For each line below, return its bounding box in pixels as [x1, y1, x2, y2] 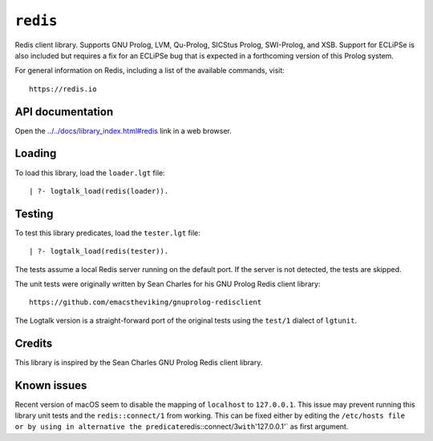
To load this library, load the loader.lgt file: [14, 168, 165, 178]
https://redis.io [29, 84, 97, 94]
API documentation [14, 105, 114, 118]
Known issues [14, 379, 87, 392]
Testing [14, 206, 54, 220]
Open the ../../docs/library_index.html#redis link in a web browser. [14, 126, 233, 135]
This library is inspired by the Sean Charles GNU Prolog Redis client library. [14, 357, 263, 367]
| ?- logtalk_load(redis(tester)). [29, 247, 169, 256]
